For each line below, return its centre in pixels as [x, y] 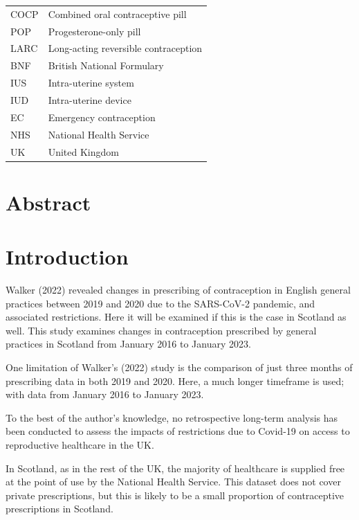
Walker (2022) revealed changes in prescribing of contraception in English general [178, 290]
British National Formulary [106, 65]
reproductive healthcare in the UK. [80, 445]
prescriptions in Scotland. [59, 509]
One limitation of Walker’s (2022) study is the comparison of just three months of [179, 367]
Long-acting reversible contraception [125, 48]
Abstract [48, 202]
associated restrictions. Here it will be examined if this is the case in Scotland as [176, 317]
